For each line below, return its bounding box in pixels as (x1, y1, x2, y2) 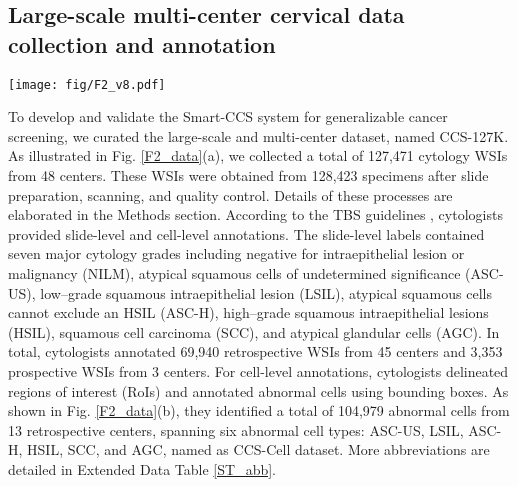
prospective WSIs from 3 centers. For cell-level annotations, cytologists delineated (8, 360, 509, 381)
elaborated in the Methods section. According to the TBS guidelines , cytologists (8, 204, 503, 225)
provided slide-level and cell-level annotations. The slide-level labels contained (8, 223, 485, 244)
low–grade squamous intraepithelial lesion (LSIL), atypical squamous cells (40, 282, 492, 303)
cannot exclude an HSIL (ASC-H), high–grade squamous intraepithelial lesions (8, 302, 489, 323)
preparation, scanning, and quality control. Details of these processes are (8, 184, 453, 205)
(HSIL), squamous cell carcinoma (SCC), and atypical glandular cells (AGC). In (8, 321, 500, 342)
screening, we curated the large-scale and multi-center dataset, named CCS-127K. (8, 125, 509, 146)
